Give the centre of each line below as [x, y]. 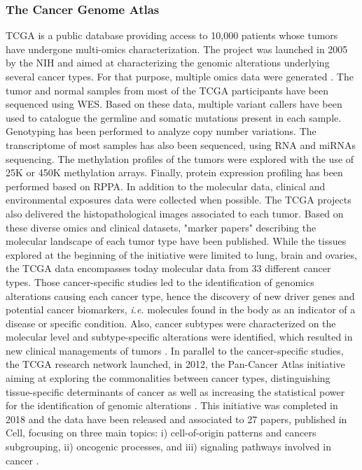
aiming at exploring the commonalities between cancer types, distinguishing [168, 378]
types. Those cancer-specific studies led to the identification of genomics [160, 282]
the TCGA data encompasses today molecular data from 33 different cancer [168, 268]
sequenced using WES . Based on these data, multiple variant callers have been [174, 104]
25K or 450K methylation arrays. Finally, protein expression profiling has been [174, 172]
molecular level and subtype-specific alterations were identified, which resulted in [179, 337]
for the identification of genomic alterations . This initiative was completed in [172, 405]
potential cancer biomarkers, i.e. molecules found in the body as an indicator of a [181, 309]
